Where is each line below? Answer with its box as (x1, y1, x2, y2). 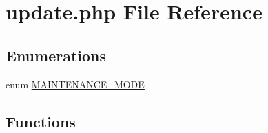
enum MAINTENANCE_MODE (6, 76, 145, 91)
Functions (6, 110, 76, 132)
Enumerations (6, 44, 107, 65)
